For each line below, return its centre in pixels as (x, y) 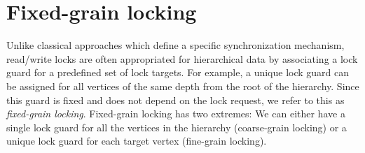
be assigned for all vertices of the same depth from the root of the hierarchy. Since (183, 86)
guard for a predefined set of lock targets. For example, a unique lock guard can (178, 72)
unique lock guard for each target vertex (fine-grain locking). (137, 141)
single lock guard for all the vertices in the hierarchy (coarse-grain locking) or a (177, 127)
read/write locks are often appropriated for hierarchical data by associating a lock (182, 58)
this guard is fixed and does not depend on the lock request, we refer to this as (175, 100)
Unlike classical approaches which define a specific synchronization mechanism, (175, 45)
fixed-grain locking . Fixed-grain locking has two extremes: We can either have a (176, 114)
